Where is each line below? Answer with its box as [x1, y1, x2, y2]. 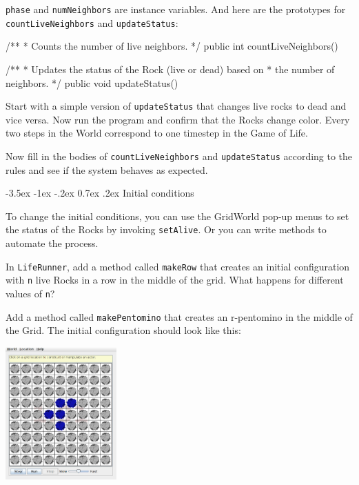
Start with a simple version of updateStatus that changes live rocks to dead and [6, 99, 347, 113]
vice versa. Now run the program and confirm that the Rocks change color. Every [6, 112, 350, 126]
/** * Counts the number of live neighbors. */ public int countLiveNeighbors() [6, 39, 338, 53]
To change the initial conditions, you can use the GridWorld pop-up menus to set [6, 208, 349, 223]
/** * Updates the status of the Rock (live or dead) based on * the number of [6, 61, 335, 76]
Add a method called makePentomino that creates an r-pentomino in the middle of [6, 309, 353, 324]
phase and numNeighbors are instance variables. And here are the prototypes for [6, 2, 346, 16]
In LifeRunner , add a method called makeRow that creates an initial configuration [6, 259, 350, 273]
